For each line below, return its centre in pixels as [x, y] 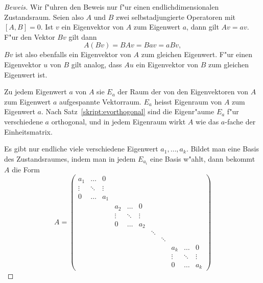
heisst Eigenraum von [188, 101]
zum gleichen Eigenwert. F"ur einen [197, 54]
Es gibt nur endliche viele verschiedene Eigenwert [81, 149]
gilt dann [83, 36]
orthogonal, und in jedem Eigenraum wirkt [118, 121]
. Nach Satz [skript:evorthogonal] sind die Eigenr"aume [128, 111]
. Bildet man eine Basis [222, 149]
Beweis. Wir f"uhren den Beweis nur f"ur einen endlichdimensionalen [112, 7]
